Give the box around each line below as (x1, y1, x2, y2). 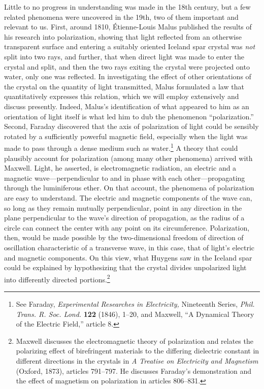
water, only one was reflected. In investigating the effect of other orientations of (4, 71, 251, 82)
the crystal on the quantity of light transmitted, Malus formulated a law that (4, 81, 244, 91)
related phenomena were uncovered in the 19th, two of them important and (4, 11, 239, 22)
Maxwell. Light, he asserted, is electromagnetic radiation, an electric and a (4, 163, 237, 173)
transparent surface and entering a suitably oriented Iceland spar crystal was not (4, 41, 255, 52)
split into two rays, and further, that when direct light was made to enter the (4, 51, 244, 61)
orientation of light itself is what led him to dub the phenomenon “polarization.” (4, 111, 254, 121)
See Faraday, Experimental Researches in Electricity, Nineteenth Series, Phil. (16, 298, 255, 309)
